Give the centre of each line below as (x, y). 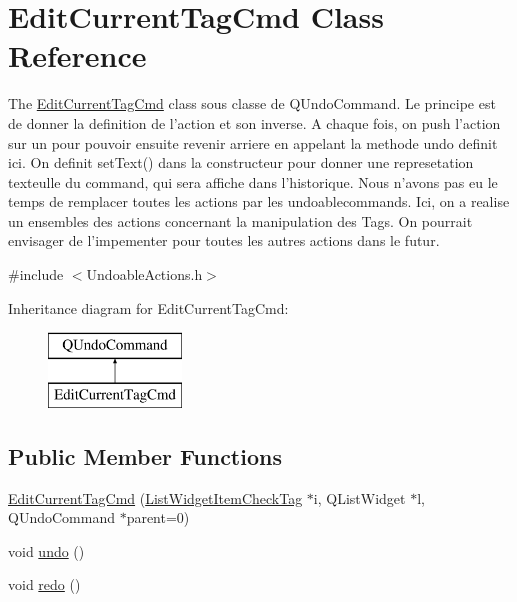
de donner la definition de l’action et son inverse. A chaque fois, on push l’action (254, 122)
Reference (77, 55)
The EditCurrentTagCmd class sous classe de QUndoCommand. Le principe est (252, 103)
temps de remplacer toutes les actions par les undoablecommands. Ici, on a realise (259, 201)
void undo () (46, 550)
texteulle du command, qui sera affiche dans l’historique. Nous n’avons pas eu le (253, 181)
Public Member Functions (145, 455)
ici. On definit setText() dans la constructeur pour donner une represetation (241, 162)
